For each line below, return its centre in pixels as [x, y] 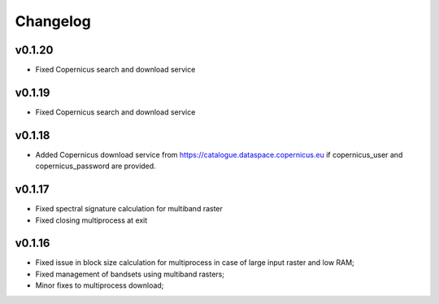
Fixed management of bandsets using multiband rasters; [130, 274]
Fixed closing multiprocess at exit [91, 220]
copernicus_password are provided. [96, 166]
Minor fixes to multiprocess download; [100, 285]
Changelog [53, 21]
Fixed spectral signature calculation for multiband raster [129, 209]
